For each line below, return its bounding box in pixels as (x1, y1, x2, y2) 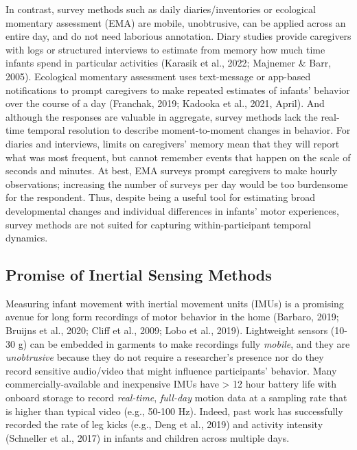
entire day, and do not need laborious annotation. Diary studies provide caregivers (5, 29, 352, 43)
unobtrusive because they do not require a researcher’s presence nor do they (5, 350, 324, 364)
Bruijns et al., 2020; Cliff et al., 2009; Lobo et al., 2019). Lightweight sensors (5, 323, 328, 337)
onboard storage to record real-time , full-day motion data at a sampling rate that (5, 390, 347, 405)
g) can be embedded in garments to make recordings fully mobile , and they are (18, 336, 350, 351)
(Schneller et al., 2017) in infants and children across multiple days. (5, 430, 290, 445)
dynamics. (5, 230, 48, 245)
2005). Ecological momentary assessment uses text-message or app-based (5, 69, 311, 83)
